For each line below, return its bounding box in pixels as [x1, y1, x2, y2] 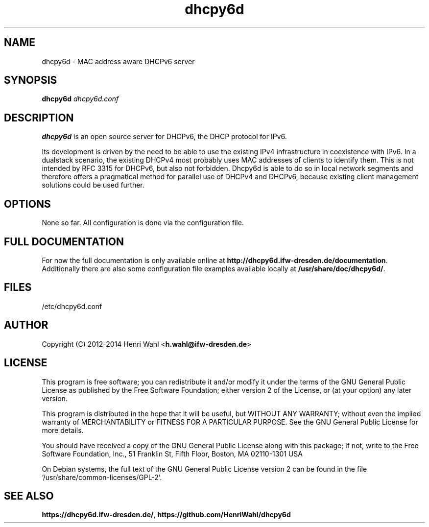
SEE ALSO [4, 489, 54, 502]
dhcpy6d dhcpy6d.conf [42, 95, 119, 103]
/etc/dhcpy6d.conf [42, 302, 102, 311]
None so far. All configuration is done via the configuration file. [42, 218, 244, 227]
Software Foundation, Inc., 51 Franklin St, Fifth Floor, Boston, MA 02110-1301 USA [42, 449, 303, 458]
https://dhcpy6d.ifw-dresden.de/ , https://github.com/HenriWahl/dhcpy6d [42, 510, 291, 519]
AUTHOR [4, 319, 48, 332]
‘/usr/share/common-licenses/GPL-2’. [42, 473, 162, 481]
